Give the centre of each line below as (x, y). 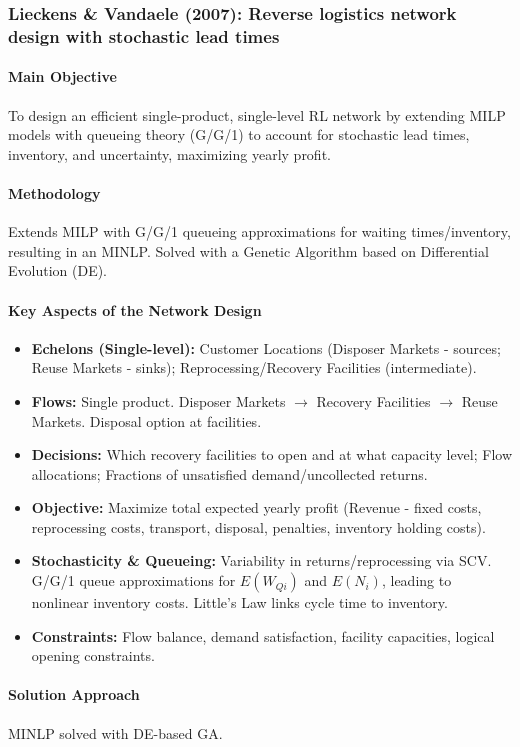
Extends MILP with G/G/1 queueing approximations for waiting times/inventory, (259, 231)
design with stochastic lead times (144, 35)
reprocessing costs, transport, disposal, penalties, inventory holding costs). (258, 526)
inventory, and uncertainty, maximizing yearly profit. (169, 153)
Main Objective (62, 76)
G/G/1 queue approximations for (133, 580)
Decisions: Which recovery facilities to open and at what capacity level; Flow (272, 454)
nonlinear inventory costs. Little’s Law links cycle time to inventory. (239, 602)
